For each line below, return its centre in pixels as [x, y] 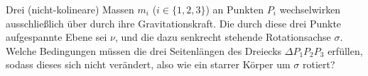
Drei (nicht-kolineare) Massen [70, 9]
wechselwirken [310, 9]
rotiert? [319, 64]
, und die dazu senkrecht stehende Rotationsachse [223, 37]
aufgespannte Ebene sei [56, 37]
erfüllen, [345, 50]
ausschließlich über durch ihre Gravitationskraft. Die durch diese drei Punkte [174, 23]
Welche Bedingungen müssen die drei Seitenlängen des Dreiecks [144, 50]
